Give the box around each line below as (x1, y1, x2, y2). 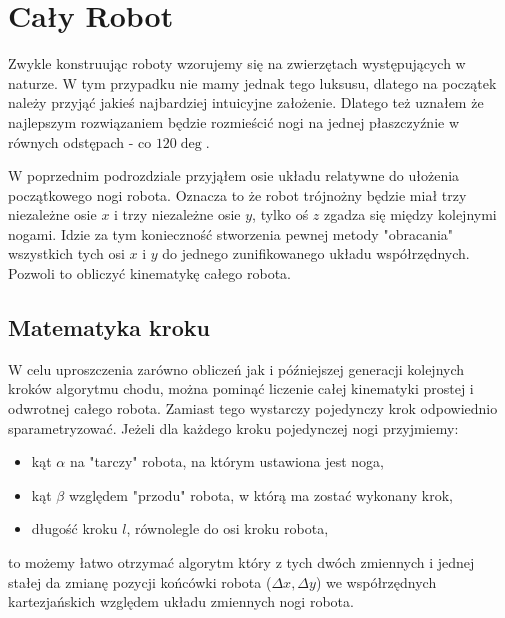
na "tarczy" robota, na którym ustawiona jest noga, (69, 451, 385, 472)
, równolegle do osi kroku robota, (126, 518, 329, 539)
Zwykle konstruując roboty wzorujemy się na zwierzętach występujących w (8, 53, 466, 74)
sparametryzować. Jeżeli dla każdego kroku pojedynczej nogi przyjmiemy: (8, 417, 459, 438)
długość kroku (31, 518, 118, 539)
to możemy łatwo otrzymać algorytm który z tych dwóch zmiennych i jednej (8, 552, 475, 573)
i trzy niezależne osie (114, 204, 241, 225)
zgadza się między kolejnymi (324, 204, 497, 225)
